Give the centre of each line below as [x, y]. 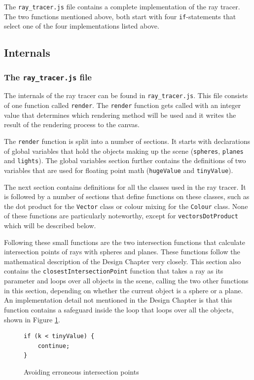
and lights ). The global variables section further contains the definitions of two [125, 160]
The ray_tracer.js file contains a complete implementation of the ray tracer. [122, 6]
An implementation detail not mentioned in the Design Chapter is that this [118, 300]
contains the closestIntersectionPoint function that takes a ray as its [114, 271]
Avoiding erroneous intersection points [81, 371]
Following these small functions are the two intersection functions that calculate [125, 242]
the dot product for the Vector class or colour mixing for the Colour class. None [126, 206]
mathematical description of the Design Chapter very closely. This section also [123, 261]
